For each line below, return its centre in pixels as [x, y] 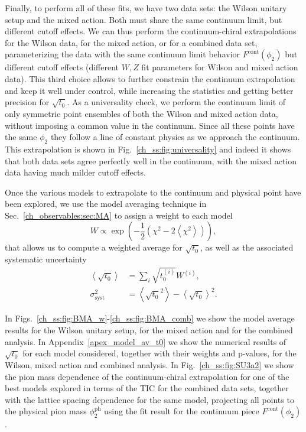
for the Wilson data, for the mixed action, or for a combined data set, [131, 42]
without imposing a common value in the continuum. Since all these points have [150, 125]
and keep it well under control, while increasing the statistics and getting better [149, 90]
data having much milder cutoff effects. [75, 172]
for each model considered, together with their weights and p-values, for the [159, 353]
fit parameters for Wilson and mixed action [220, 67]
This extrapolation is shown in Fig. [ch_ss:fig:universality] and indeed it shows [148, 149]
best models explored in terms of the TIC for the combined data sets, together [147, 388]
